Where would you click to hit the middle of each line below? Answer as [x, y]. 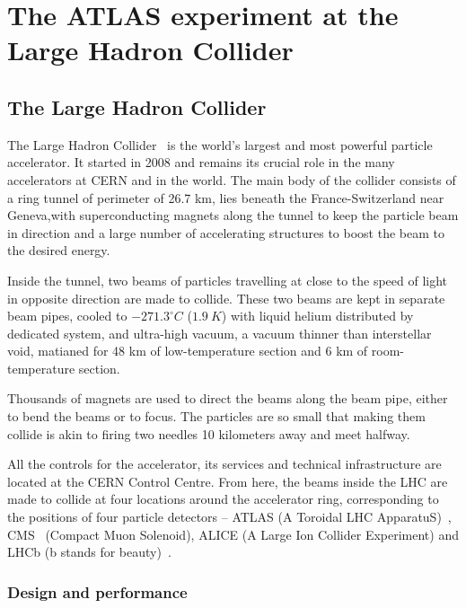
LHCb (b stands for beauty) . [89, 552]
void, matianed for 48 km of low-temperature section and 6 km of [188, 351]
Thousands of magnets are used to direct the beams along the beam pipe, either [228, 398]
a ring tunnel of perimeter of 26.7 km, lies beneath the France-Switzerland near [226, 197]
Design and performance [97, 591]
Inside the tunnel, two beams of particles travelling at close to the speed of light [228, 280]
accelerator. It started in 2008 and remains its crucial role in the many [201, 162]
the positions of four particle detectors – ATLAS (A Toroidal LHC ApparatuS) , [229, 517]
